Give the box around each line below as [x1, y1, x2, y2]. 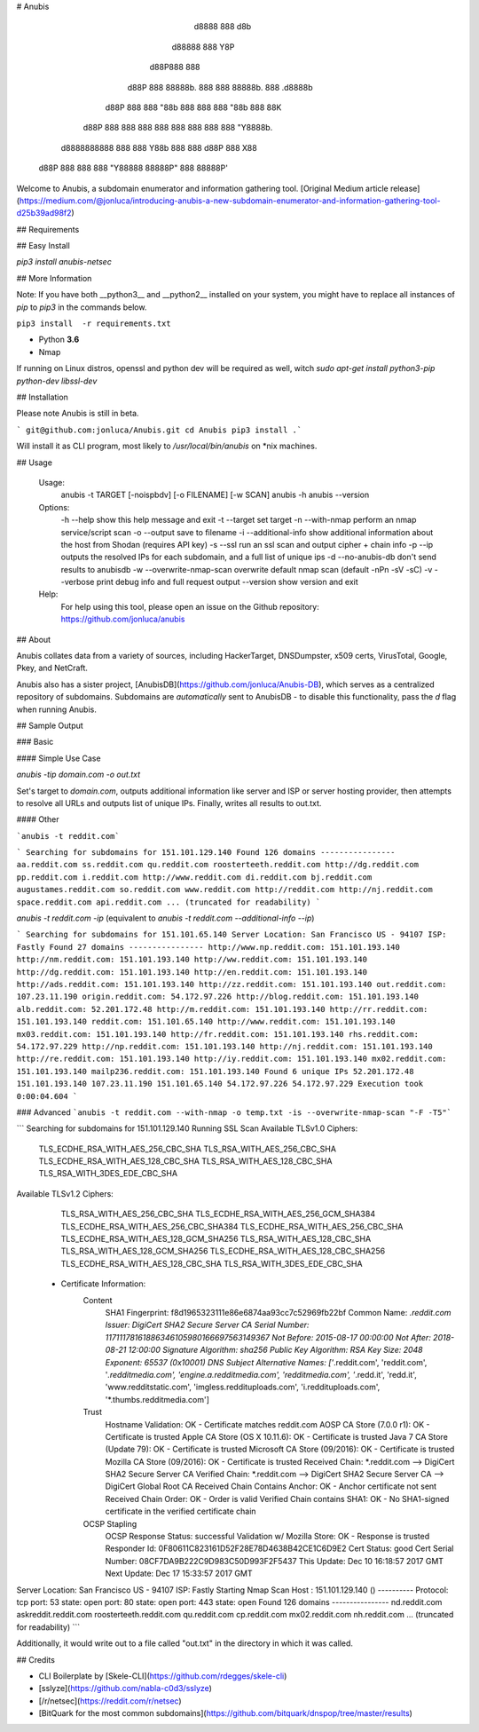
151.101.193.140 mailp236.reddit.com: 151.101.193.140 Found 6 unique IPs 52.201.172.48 [16, 1066, 414, 1076]
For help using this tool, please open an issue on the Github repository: [60, 601, 319, 612]
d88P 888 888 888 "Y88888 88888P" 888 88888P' [38, 162, 228, 173]
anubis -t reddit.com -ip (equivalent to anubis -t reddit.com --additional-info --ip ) [16, 913, 315, 923]
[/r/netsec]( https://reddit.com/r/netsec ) [38, 1696, 182, 1706]
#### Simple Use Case [16, 753, 101, 763]
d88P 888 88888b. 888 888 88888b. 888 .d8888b [127, 82, 313, 92]
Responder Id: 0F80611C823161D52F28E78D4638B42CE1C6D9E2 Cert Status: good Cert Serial [105, 1543, 454, 1554]
